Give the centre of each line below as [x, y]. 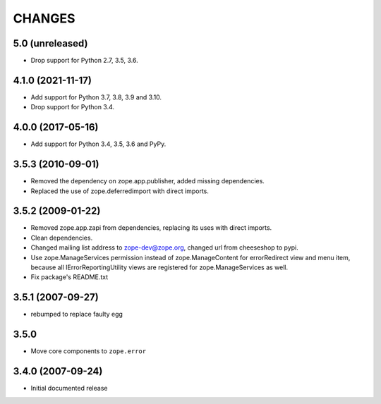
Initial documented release [69, 388]
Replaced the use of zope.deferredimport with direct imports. [120, 191]
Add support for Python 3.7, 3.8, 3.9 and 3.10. [96, 97]
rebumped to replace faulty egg [77, 314]
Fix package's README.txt [69, 277]
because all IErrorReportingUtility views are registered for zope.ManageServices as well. [159, 267]
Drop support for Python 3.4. [73, 107]
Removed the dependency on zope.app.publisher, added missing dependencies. [147, 181]
